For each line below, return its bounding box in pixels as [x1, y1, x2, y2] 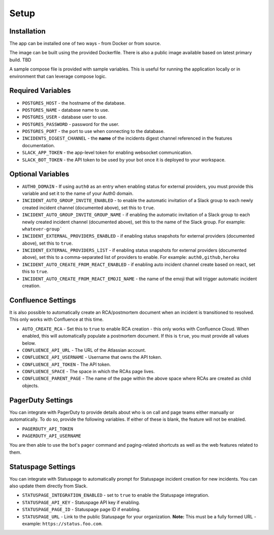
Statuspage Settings [9, 462, 76, 471]
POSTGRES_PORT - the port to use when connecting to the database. [22, 128, 165, 135]
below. [22, 340, 36, 346]
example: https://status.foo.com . [22, 520, 103, 526]
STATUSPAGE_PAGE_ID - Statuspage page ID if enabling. [22, 507, 141, 513]
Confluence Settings [9, 296, 76, 305]
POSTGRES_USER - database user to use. [22, 114, 107, 120]
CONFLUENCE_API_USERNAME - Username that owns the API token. [22, 354, 162, 360]
